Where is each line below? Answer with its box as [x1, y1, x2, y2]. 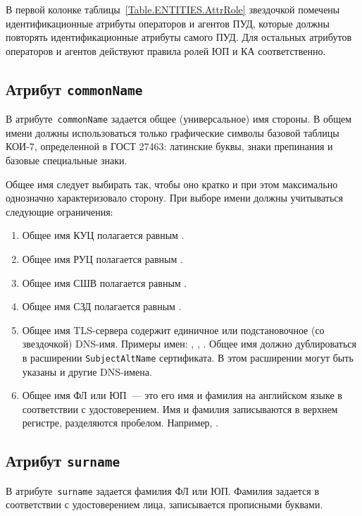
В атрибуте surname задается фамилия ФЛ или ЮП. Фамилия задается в [6, 483, 320, 498]
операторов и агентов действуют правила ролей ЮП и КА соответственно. [6, 43, 326, 58]
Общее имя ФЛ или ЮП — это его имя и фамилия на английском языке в [22, 388, 342, 403]
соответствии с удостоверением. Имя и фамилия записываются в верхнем [22, 401, 338, 416]
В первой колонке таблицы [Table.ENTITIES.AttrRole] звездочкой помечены [6, 2, 340, 16]
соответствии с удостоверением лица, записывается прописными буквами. [6, 497, 323, 512]
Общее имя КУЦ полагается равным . [22, 228, 185, 242]
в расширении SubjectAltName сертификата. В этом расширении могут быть [22, 350, 354, 364]
